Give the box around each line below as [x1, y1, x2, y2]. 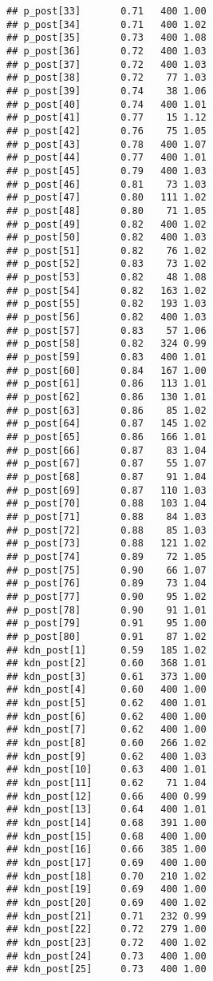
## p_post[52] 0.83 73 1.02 [6, 258, 207, 270]
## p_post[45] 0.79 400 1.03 [6, 165, 207, 177]
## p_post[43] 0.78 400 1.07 [6, 138, 207, 150]
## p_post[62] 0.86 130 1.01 [6, 391, 207, 403]
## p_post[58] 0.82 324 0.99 [6, 338, 207, 350]
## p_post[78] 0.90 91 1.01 [6, 604, 207, 616]
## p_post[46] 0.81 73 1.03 [6, 178, 207, 190]
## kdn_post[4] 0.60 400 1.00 [6, 684, 207, 696]
